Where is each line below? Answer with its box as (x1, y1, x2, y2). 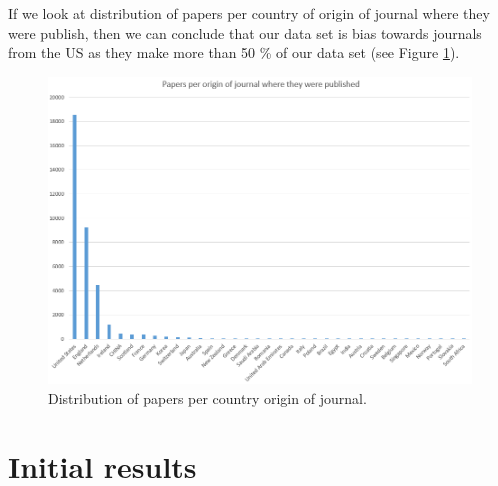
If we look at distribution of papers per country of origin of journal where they (8, 3, 490, 23)
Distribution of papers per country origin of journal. (48, 387, 367, 408)
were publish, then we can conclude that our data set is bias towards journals (8, 22, 482, 43)
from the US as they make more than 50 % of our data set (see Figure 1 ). (8, 42, 460, 63)
